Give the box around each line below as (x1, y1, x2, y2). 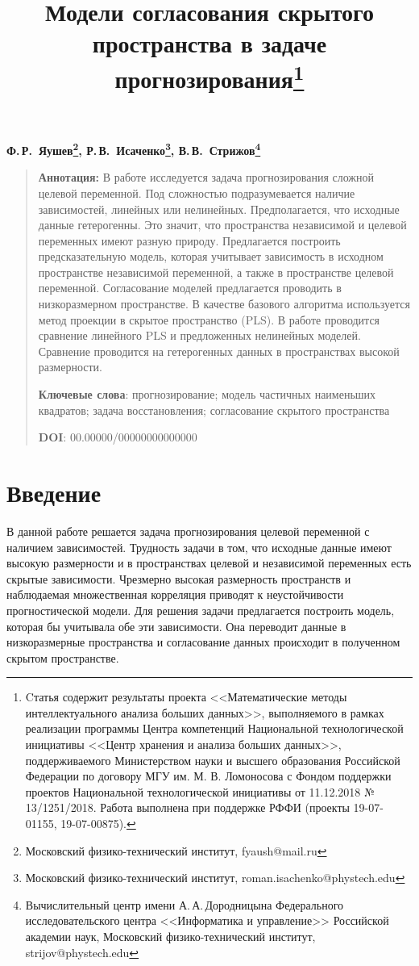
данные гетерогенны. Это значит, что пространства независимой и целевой (38, 216, 407, 233)
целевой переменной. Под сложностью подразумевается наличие (38, 184, 355, 201)
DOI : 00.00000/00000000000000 (38, 429, 197, 445)
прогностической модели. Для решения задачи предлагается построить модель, (6, 601, 395, 618)
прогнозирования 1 (114, 58, 305, 94)
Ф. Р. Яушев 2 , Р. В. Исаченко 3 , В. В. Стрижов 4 (6, 140, 261, 158)
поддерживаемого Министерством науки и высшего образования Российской (25, 751, 400, 768)
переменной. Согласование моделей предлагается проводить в (38, 279, 342, 296)
